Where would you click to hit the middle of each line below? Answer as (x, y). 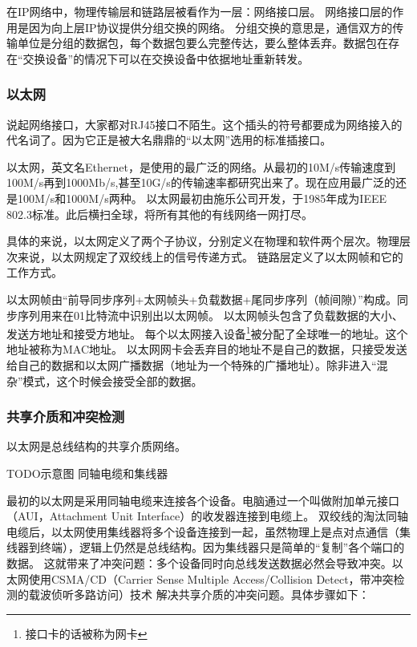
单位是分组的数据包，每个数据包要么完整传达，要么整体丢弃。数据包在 (202, 43)
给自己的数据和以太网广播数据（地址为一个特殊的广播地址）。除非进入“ (192, 364)
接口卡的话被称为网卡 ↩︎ (86, 633)
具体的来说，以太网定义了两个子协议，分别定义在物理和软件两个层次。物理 (203, 241)
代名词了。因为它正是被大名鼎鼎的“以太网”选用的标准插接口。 (169, 140)
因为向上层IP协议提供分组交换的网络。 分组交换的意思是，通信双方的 (211, 27)
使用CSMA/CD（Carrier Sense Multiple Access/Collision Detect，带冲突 (211, 578)
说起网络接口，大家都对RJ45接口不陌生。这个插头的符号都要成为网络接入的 (204, 124)
